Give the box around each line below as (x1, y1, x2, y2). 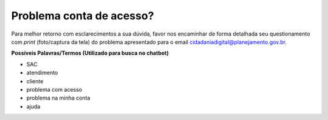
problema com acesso (26, 86, 82, 93)
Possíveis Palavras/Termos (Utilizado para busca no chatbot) (11, 49, 169, 57)
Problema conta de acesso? (11, 9, 154, 22)
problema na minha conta (26, 94, 91, 102)
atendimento (26, 69, 58, 77)
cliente (26, 77, 44, 84)
